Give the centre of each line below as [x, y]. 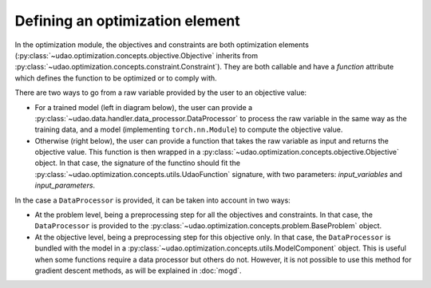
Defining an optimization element [127, 21]
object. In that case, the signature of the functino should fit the [138, 163]
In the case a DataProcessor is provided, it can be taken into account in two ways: [152, 200]
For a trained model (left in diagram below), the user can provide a [144, 107]
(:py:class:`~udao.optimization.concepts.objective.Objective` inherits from [136, 55]
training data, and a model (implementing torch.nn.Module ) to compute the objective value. [189, 130]
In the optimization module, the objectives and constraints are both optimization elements [162, 45]
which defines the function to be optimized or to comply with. [116, 78]
